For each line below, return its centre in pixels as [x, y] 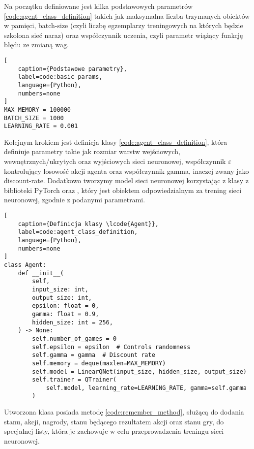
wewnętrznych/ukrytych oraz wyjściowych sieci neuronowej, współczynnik [115, 161]
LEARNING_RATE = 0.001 [41, 126]
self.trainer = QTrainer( [74, 380]
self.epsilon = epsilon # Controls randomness [111, 347]
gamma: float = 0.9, [66, 314]
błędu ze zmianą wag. [36, 45]
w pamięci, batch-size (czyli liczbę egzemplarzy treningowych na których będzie [124, 25]
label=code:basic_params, [60, 77]
